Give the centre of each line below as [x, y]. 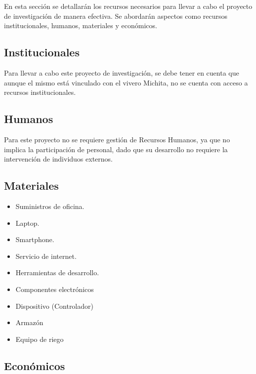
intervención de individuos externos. [58, 159]
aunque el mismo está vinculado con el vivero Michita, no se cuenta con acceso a [126, 82]
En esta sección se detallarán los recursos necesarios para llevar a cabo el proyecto [128, 6]
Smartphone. [35, 239]
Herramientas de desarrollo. [57, 272]
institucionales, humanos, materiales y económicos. [81, 25]
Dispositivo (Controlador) [54, 306]
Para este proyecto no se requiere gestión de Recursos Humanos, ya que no [117, 139]
